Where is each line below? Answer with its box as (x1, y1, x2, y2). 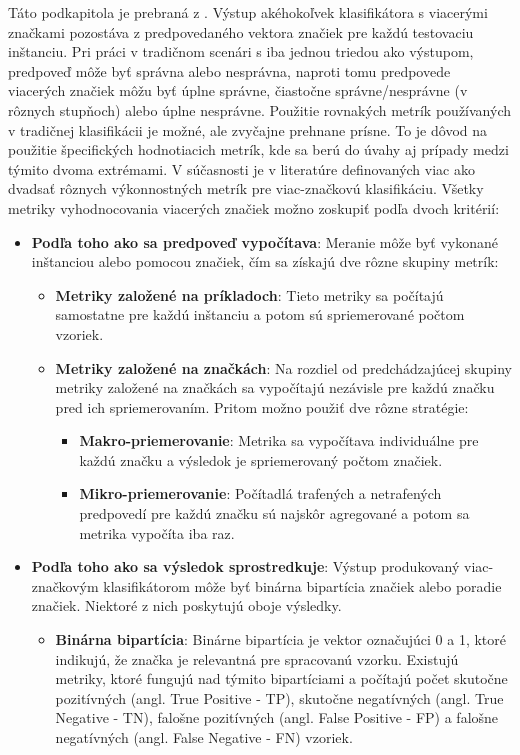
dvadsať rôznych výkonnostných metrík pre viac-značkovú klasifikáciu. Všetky (8, 178, 484, 199)
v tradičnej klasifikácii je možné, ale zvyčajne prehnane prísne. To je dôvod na (8, 119, 488, 140)
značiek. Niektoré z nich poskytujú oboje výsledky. (31, 595, 342, 616)
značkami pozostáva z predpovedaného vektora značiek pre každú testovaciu (8, 21, 474, 42)
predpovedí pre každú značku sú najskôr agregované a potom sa (79, 503, 470, 524)
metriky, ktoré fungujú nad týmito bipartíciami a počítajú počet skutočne (55, 668, 508, 689)
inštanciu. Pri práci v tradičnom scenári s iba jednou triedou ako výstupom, (8, 41, 474, 62)
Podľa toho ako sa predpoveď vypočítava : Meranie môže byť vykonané (31, 231, 499, 252)
